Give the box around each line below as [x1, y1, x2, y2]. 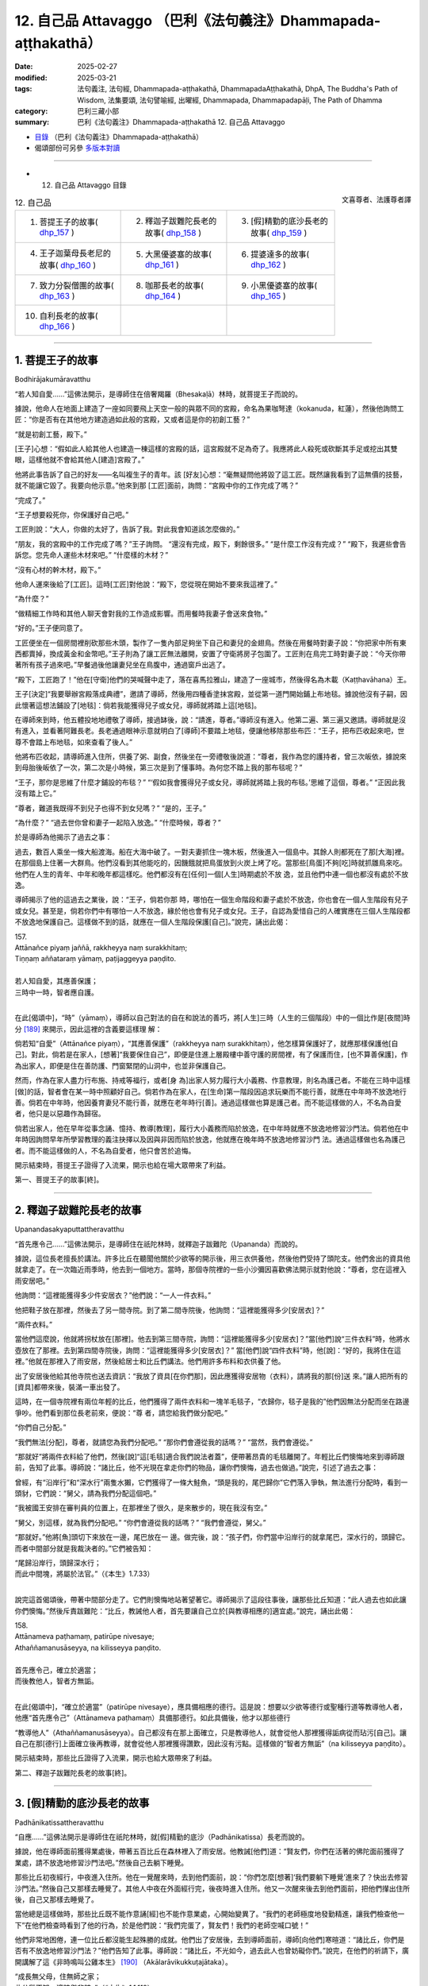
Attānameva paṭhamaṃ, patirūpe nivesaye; [14, 1632, 155, 1641]
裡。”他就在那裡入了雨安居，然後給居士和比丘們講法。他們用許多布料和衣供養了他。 [14, 1357, 285, 1366]
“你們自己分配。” [14, 1423, 67, 1432]
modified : [14, 72, 48, 83]
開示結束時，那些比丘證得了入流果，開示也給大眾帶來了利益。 [14, 1753, 216, 1763]
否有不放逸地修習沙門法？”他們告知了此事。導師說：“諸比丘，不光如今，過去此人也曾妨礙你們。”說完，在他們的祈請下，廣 [14, 1946, 410, 1956]
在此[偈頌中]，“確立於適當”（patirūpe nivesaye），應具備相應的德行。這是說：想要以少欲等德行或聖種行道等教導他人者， [14, 1702, 407, 1711]
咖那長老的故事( [145, 280, 204, 291]
